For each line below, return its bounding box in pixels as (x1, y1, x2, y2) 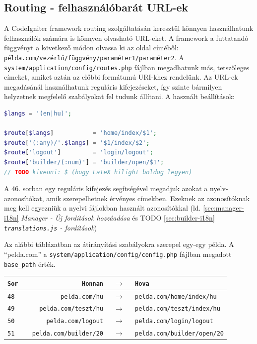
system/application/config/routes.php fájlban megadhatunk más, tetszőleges (4, 62, 250, 72)
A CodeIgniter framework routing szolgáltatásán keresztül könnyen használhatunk (4, 23, 254, 33)
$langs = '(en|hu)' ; (4, 110, 72, 117)
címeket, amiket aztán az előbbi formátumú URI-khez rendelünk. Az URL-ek (4, 72, 238, 82)
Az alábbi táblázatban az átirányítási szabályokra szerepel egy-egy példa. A (4, 239, 234, 249)
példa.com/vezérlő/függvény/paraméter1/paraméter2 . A (4, 52, 184, 62)
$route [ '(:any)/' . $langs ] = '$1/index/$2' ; (4, 139, 150, 146)
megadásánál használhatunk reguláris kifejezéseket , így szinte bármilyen (4, 81, 222, 92)
